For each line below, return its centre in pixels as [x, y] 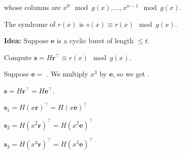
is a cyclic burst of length [95, 40]
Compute [18, 57]
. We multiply [67, 74]
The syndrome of [30, 24]
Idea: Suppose [26, 40]
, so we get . [131, 74]
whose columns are [32, 7]
